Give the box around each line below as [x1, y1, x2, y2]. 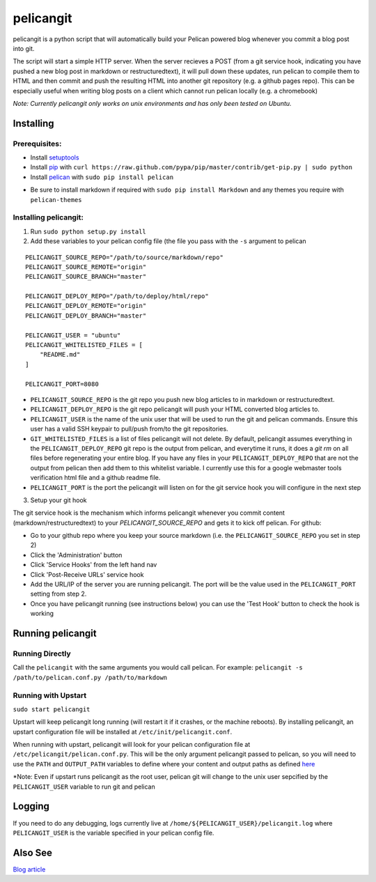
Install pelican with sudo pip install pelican [30, 173, 174, 181]
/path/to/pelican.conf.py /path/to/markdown [13, 673, 168, 681]
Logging [13, 800, 50, 812]
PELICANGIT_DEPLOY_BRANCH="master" [25, 311, 147, 320]
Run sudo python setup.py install [30, 227, 146, 235]
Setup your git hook [30, 495, 87, 504]
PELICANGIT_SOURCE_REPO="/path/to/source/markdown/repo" [25, 253, 224, 261]
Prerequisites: [13, 139, 62, 148]
